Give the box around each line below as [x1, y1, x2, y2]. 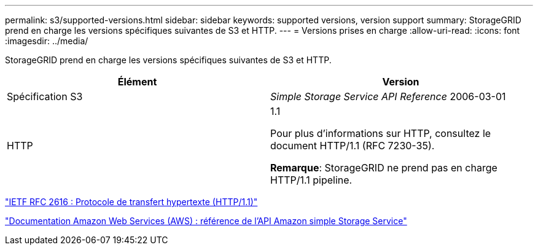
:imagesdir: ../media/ [5, 36, 88, 46]
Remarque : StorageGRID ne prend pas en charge [270, 162, 497, 174]
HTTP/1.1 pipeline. [270, 174, 353, 186]
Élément [117, 76, 157, 88]
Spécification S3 [7, 90, 83, 103]
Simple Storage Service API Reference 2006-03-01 [270, 90, 506, 103]
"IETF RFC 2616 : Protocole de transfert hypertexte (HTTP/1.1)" [5, 197, 258, 207]
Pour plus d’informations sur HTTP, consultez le [270, 127, 491, 139]
